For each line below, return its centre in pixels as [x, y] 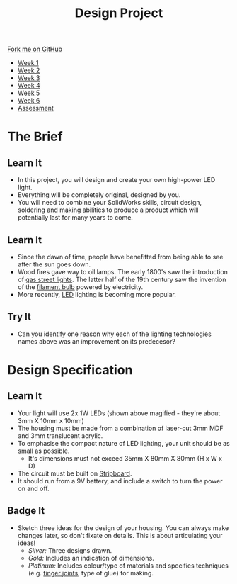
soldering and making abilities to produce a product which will [108, 210]
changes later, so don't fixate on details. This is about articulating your [120, 535]
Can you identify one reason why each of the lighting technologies [115, 334]
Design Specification [70, 370]
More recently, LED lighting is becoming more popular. [97, 294]
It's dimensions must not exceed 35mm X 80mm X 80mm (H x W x [125, 458]
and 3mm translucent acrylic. [60, 436]
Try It [19, 317]
